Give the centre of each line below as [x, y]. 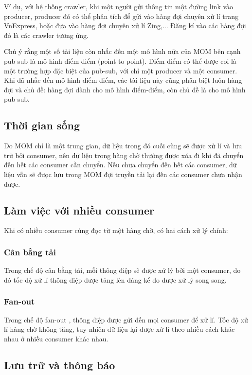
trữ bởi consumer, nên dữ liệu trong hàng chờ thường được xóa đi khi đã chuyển [124, 155]
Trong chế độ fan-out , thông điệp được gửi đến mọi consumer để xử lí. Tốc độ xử [126, 319]
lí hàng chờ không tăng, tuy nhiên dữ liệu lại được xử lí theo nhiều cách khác [119, 329]
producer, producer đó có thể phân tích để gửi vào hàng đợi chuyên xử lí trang [121, 16]
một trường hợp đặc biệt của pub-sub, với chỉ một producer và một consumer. [121, 70]
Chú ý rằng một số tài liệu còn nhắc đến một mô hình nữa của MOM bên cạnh [122, 51]
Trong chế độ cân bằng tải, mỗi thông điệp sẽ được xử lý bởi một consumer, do [122, 270]
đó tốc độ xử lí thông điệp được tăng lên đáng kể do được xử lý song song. [115, 279]
